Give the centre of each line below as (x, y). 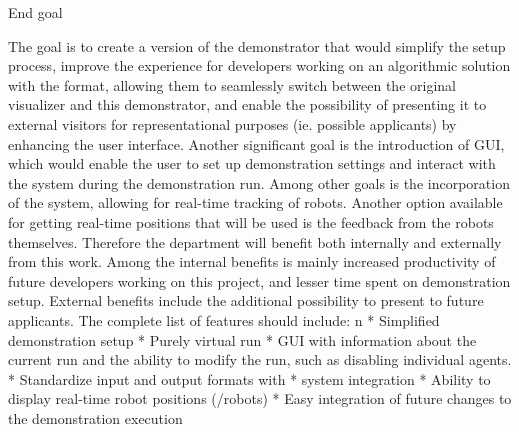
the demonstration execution (95, 417)
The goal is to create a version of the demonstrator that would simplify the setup (257, 45)
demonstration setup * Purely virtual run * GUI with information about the (242, 339)
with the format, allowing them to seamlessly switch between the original (232, 84)
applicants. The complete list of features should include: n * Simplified (224, 319)
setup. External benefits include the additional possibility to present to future (246, 300)
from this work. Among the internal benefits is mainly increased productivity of (252, 261)
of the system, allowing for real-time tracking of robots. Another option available (255, 202)
